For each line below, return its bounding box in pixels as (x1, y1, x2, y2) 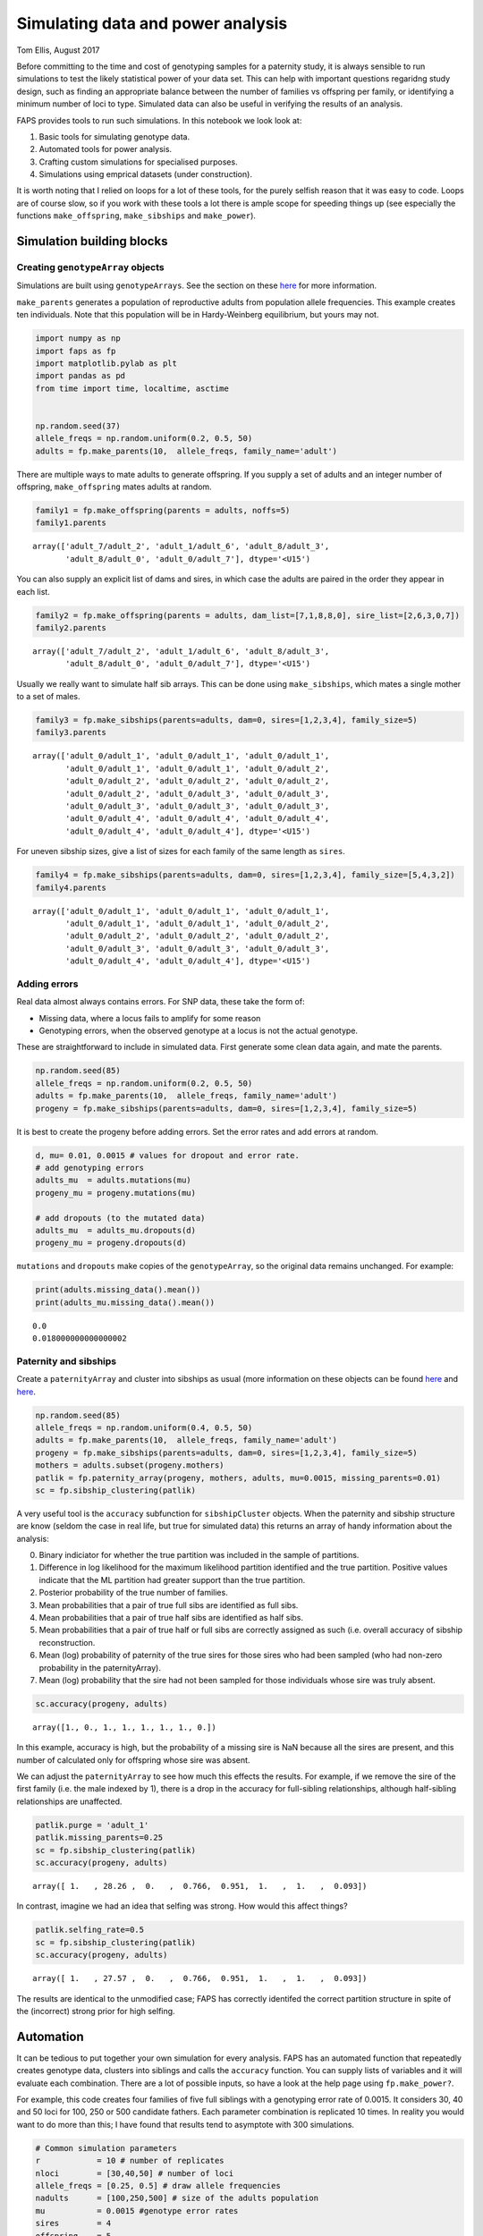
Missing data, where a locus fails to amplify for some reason (38, 1012, 261, 1023)
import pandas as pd (35, 371, 125, 381)
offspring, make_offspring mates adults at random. (16, 481, 212, 492)
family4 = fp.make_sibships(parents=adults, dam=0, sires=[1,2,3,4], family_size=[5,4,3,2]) (35, 870, 455, 880)
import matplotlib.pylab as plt (35, 358, 178, 368)
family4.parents (35, 882, 107, 893)
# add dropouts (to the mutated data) (35, 1213, 206, 1223)
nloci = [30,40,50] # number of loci (35, 2168, 234, 2178)
